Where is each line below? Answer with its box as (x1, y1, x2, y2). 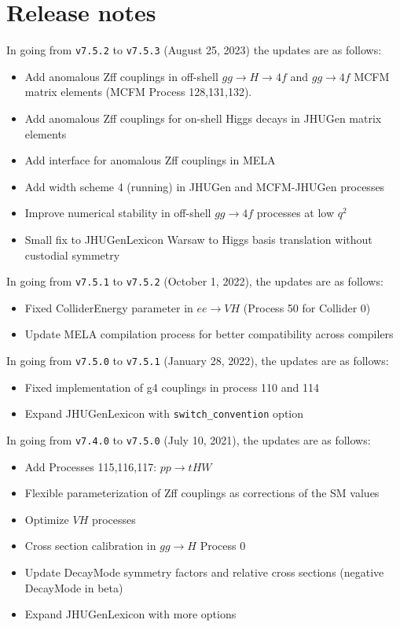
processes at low (256, 205, 335, 221)
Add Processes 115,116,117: (24, 458, 157, 474)
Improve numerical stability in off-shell (24, 205, 211, 221)
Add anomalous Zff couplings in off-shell (24, 68, 218, 84)
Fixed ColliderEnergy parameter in (24, 299, 193, 315)
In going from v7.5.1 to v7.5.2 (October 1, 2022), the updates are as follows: (6, 273, 383, 290)
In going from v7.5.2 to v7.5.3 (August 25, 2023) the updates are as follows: (6, 42, 382, 58)
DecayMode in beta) (24, 579, 123, 596)
